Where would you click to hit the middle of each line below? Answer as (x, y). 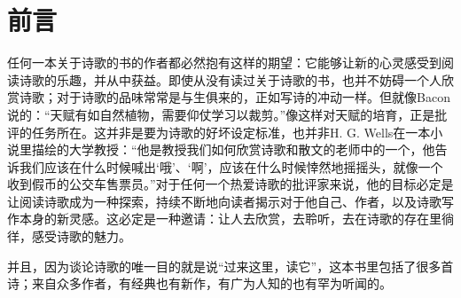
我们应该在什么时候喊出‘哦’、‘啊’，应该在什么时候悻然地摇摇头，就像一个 (231, 166)
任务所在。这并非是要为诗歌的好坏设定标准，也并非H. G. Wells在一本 (231, 132)
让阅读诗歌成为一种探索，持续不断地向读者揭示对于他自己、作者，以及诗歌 (224, 201)
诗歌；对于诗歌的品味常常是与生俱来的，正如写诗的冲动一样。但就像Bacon (234, 97)
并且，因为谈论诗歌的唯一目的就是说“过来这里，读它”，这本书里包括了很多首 (230, 266)
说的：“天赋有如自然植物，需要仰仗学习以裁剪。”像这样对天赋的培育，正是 (221, 114)
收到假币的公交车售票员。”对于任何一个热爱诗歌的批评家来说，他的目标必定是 (230, 184)
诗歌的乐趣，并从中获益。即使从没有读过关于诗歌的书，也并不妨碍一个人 (230, 79)
